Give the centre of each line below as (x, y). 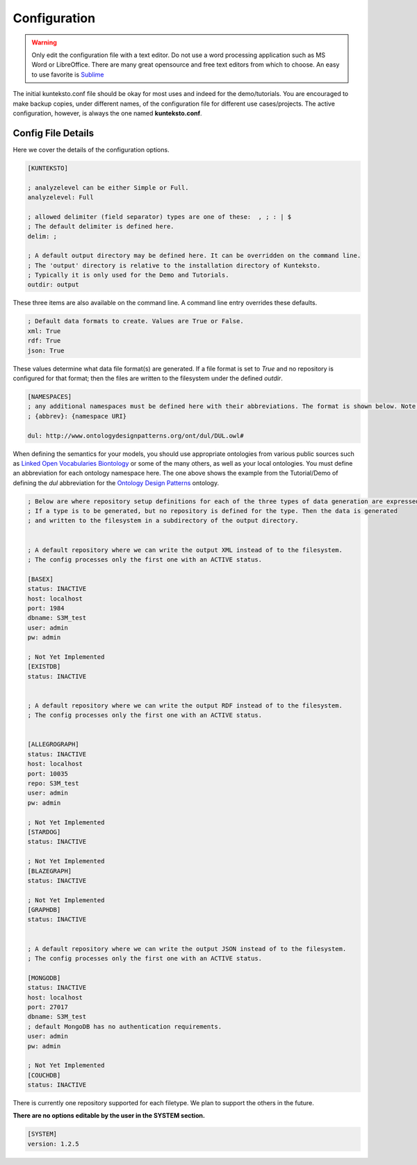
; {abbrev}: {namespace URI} (77, 416)
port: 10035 (48, 774)
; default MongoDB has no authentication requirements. (125, 1026)
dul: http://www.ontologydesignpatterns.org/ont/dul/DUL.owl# (136, 435)
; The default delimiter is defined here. (101, 227)
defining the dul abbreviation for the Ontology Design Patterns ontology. (116, 482)
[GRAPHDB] (44, 910)
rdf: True (44, 341)
